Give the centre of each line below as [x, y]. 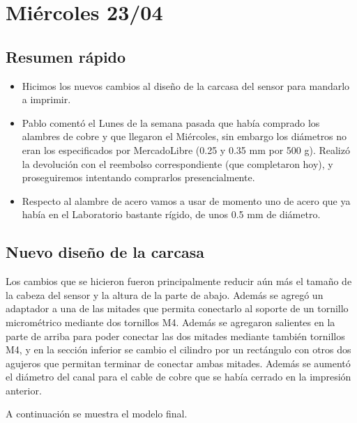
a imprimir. [46, 99]
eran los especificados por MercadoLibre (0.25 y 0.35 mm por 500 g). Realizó [186, 149]
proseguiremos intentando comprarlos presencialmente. [138, 177]
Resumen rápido [66, 56]
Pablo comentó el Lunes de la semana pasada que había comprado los [171, 122]
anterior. [24, 390]
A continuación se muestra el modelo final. [97, 414]
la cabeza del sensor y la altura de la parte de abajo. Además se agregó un [165, 294]
